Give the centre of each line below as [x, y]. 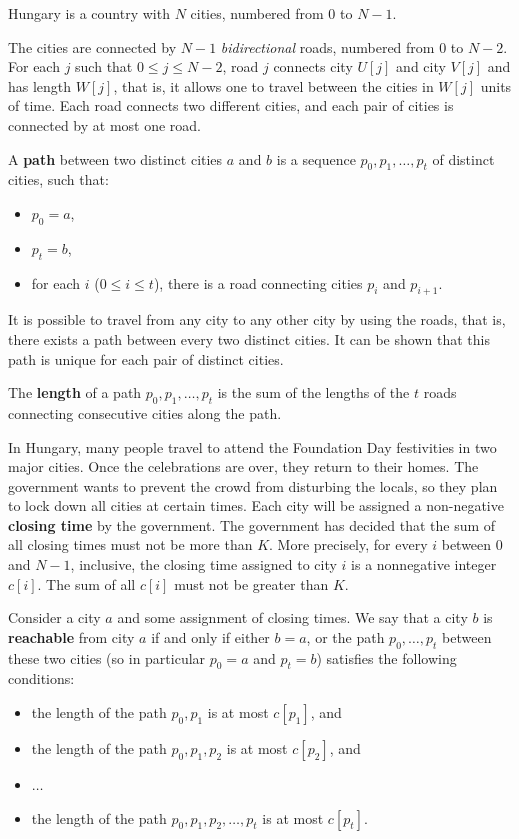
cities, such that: [58, 179]
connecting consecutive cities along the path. [145, 412]
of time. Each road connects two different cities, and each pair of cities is [231, 105]
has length [40, 85]
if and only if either [210, 636]
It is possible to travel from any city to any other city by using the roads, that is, [257, 319]
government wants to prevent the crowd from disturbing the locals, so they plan [253, 485]
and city [421, 66]
